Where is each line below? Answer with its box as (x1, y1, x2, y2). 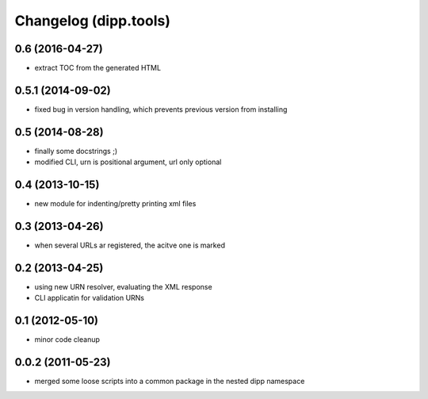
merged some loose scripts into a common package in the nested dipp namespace (34, 377, 305, 386)
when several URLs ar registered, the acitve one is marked (34, 240, 226, 250)
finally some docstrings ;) (34, 146, 118, 155)
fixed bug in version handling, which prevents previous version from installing (34, 104, 288, 114)
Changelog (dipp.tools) (14, 12, 170, 29)
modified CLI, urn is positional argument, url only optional (34, 157, 222, 167)
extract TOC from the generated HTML (34, 63, 162, 73)
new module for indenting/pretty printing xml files (34, 199, 197, 209)
